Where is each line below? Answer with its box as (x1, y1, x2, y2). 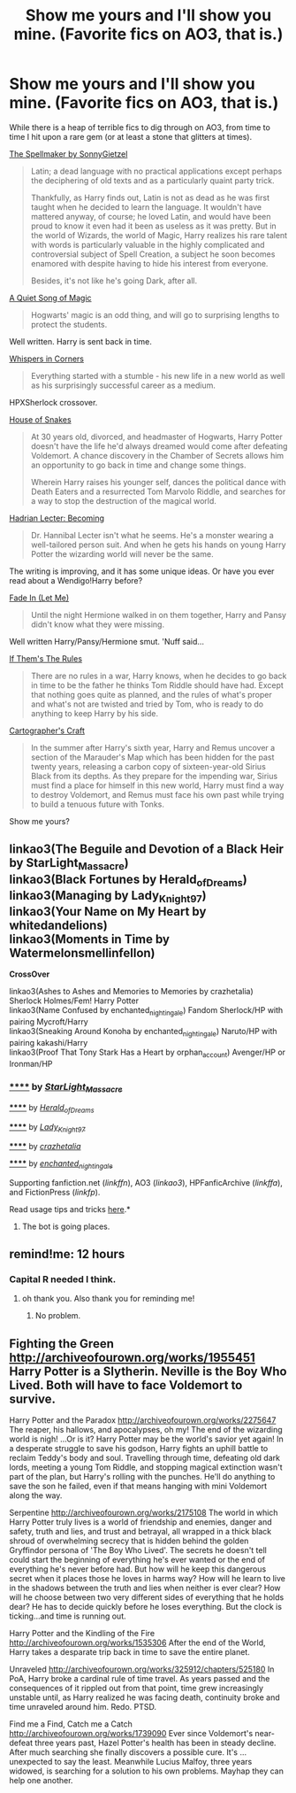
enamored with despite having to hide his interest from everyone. (30, 258, 269, 268)
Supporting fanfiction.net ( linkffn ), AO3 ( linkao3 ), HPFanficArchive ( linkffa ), (9, 1177, 283, 1187)
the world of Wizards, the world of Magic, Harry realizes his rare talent (30, 229, 288, 240)
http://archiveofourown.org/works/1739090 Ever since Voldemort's (9, 1728, 254, 1739)
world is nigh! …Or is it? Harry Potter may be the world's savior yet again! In (9, 1434, 285, 1444)
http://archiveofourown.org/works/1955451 (9, 1349, 256, 1364)
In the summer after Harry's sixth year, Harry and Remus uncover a (30, 742, 276, 753)
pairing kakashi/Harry (9, 1037, 88, 1047)
